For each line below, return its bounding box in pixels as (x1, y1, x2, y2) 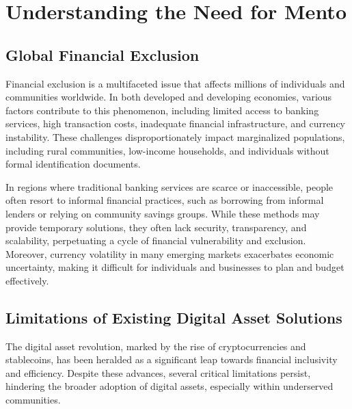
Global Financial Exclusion (5, 44, 200, 65)
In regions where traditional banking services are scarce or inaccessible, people (5, 179, 334, 194)
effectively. (5, 273, 49, 287)
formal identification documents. (5, 157, 141, 171)
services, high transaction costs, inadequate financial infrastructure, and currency (5, 116, 345, 131)
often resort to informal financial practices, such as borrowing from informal (5, 193, 324, 207)
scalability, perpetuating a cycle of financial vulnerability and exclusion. (5, 233, 306, 248)
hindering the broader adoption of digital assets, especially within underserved (5, 379, 334, 393)
